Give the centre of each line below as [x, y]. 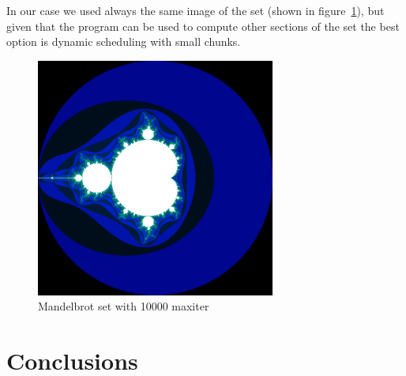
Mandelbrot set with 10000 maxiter [124, 306]
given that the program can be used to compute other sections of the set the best [203, 26]
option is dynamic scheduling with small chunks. [124, 41]
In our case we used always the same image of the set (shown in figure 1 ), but [195, 10]
